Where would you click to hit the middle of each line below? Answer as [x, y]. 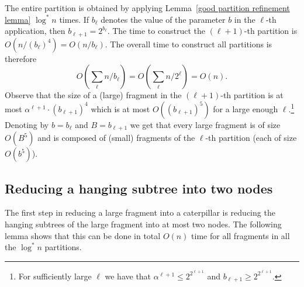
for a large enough [246, 108]
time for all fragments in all [241, 235]
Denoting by [27, 124]
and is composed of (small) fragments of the [116, 138]
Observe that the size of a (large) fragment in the [93, 95]
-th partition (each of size [251, 138]
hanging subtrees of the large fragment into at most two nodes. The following [143, 224]
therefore [21, 58]
